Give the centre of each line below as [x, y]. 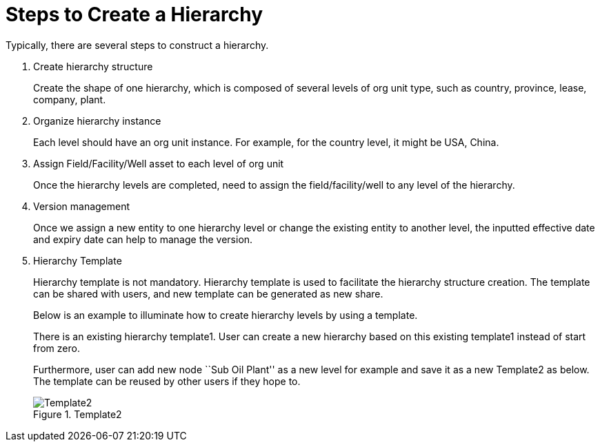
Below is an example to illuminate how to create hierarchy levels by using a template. [226, 315]
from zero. [57, 348]
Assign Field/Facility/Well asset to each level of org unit [159, 163]
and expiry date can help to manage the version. [143, 239]
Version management [82, 206]
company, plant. [70, 99]
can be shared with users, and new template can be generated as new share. [208, 293]
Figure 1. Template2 [78, 414]
